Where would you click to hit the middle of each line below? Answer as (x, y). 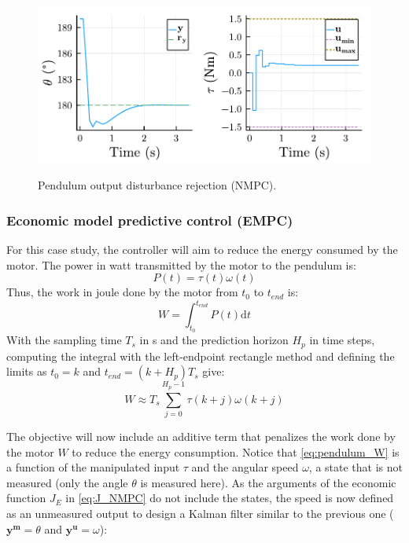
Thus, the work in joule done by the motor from (122, 292)
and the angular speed (245, 467)
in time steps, (342, 340)
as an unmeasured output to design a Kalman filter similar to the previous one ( (200, 513)
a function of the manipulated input (93, 467)
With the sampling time (64, 340)
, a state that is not (356, 467)
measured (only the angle (67, 482)
